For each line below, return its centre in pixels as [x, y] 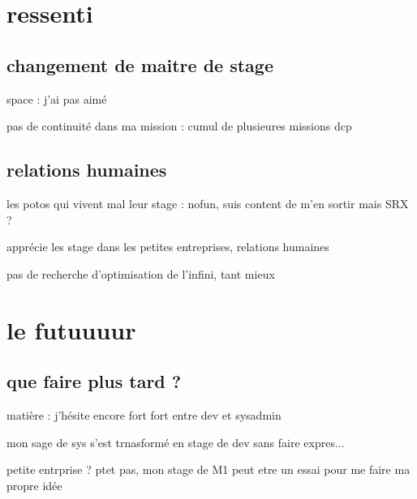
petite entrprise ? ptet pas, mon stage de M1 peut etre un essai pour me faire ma [208, 469]
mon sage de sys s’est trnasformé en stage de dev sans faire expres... [176, 442]
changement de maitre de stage [140, 64]
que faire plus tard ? [94, 381]
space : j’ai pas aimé [57, 98]
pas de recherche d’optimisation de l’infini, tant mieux [141, 273]
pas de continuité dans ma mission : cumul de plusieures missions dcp [179, 126]
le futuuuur [71, 329]
